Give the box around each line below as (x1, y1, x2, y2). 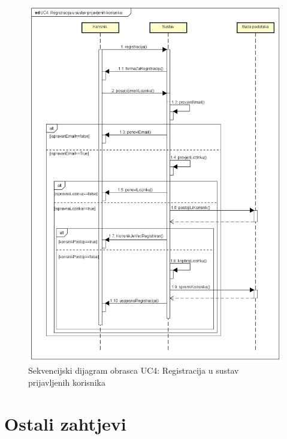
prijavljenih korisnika (28, 376, 105, 388)
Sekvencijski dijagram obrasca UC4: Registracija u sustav (28, 364, 239, 377)
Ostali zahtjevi (4, 411, 126, 435)
